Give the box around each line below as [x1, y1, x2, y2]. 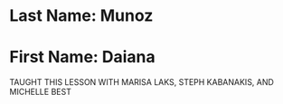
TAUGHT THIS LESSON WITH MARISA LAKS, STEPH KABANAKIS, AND [9, 77, 274, 88]
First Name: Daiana [9, 47, 156, 68]
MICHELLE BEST [9, 87, 72, 98]
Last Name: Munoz [9, 5, 154, 26]
